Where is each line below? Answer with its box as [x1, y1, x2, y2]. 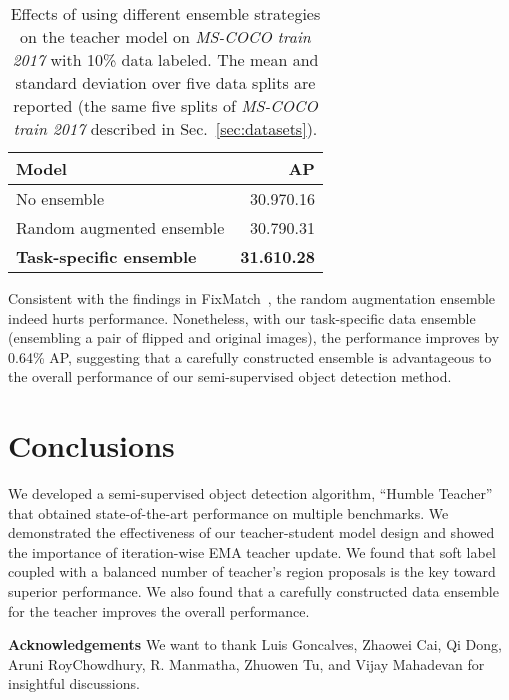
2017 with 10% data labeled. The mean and [12, 48, 319, 71]
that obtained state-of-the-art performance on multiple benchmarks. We [8, 502, 449, 523]
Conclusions [8, 425, 175, 466]
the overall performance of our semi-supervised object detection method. [8, 366, 452, 387]
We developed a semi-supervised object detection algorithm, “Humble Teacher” [8, 483, 493, 504]
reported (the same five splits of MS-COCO [13, 94, 318, 117]
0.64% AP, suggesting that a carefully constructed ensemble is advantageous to [8, 346, 492, 367]
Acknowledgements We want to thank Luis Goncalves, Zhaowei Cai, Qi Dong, [8, 634, 502, 655]
